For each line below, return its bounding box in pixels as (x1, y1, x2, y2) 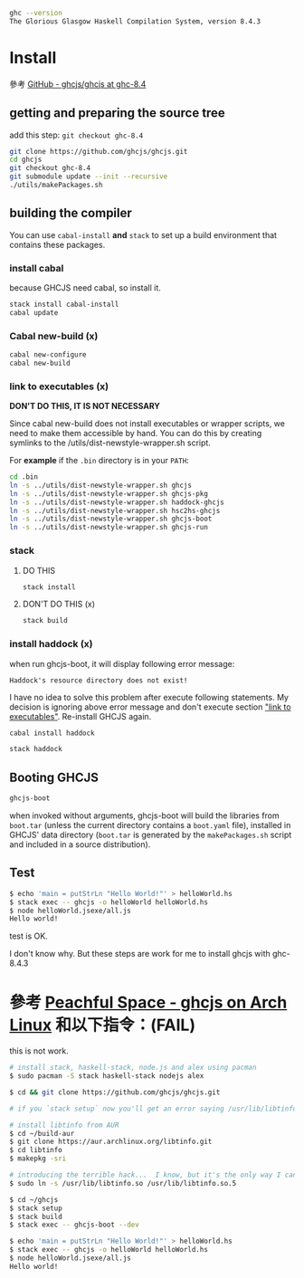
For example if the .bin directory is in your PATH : (9, 455, 190, 466)
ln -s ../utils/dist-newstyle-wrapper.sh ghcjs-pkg (9, 489, 208, 498)
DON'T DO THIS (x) (22, 598, 96, 610)
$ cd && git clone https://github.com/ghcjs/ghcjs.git (9, 1087, 221, 1097)
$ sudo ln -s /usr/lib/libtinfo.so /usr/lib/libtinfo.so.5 (9, 1178, 237, 1187)
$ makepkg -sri (9, 1154, 67, 1163)
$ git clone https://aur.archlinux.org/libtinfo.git (9, 1137, 213, 1147)
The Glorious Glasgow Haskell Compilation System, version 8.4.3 (9, 16, 261, 26)
